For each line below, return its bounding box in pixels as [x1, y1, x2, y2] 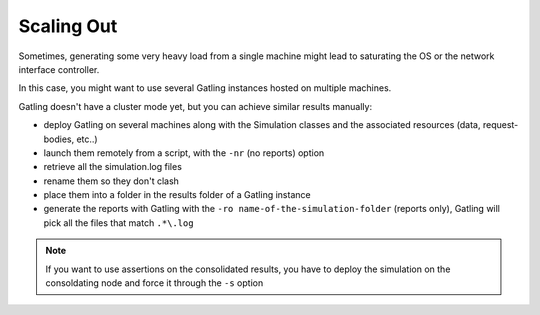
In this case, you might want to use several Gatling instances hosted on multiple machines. [18, 82, 392, 94]
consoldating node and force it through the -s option [45, 277, 264, 289]
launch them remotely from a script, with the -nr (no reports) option [43, 146, 325, 159]
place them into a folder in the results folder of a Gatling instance [43, 189, 311, 201]
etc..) [76, 133, 99, 145]
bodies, [43, 133, 75, 145]
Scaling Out [18, 15, 118, 37]
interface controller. [18, 63, 100, 75]
